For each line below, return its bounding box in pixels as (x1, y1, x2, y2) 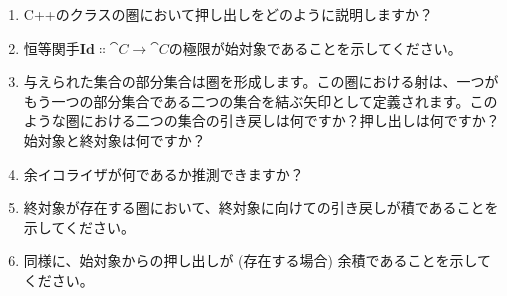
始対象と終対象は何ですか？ (23, 129, 206, 150)
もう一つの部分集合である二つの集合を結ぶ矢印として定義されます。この (23, 90, 498, 111)
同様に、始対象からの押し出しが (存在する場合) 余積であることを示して (23, 250, 492, 271)
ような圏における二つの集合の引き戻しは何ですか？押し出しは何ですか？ (23, 110, 500, 131)
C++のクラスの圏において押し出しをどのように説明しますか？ (23, 4, 433, 24)
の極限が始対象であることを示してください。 (168, 37, 462, 58)
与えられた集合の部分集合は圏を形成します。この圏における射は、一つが (23, 71, 499, 92)
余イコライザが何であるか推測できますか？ (23, 163, 304, 184)
